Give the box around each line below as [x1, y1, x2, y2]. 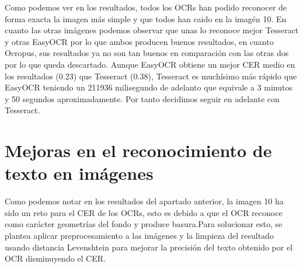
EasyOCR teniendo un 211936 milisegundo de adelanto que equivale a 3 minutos [5, 81, 292, 93]
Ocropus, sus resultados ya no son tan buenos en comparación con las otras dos [5, 47, 289, 59]
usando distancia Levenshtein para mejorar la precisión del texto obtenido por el [5, 241, 293, 253]
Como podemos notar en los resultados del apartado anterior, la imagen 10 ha [5, 195, 284, 207]
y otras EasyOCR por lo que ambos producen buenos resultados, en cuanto [5, 35, 274, 47]
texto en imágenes [5, 161, 154, 185]
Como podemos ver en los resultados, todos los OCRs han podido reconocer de [5, 1, 287, 13]
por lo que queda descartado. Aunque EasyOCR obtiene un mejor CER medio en [5, 58, 295, 70]
